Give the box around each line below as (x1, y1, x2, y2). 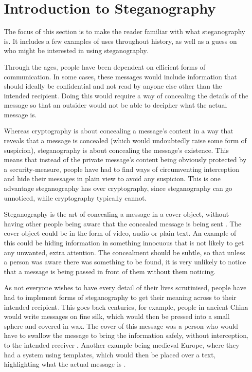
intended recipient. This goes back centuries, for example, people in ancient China (4, 301, 249, 312)
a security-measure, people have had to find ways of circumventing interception (4, 164, 239, 174)
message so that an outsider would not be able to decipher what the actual (4, 100, 227, 110)
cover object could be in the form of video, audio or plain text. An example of (4, 228, 236, 238)
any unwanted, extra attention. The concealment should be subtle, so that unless (4, 247, 245, 257)
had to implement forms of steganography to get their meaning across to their (4, 292, 236, 302)
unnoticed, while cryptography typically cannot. (4, 192, 147, 203)
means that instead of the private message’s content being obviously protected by (4, 154, 247, 165)
